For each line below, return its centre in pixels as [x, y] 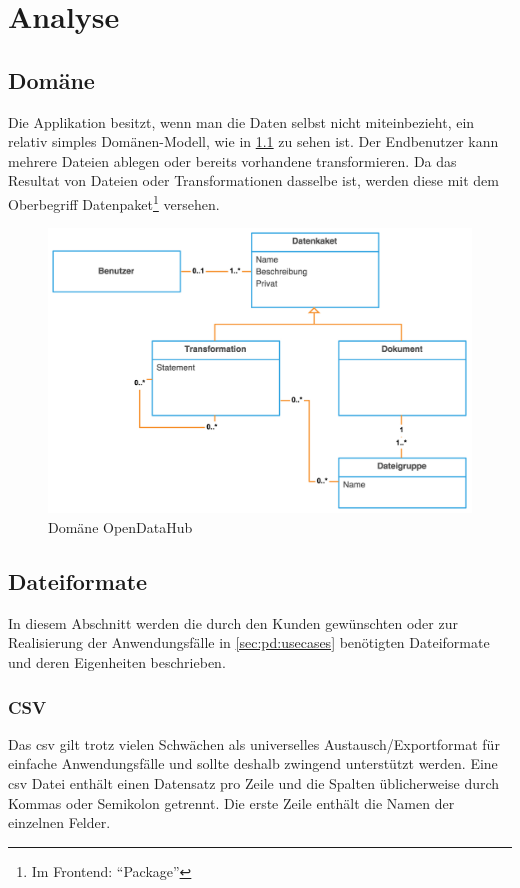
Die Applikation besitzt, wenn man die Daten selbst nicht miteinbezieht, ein [241, 121]
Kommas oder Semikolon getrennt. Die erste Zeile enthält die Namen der [231, 802]
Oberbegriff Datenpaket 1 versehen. [114, 202]
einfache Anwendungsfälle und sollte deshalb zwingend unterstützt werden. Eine [253, 763]
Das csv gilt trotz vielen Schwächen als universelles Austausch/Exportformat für [254, 743]
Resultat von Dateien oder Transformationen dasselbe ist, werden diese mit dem [253, 180]
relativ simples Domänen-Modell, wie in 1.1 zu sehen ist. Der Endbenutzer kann [253, 141]
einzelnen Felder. [59, 822]
